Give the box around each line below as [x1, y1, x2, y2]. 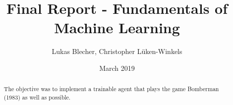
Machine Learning [54, 17, 180, 38]
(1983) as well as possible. [3, 93, 71, 101]
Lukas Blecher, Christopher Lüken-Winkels [52, 46, 182, 56]
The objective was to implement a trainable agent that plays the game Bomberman [3, 85, 219, 93]
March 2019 [99, 62, 135, 73]
